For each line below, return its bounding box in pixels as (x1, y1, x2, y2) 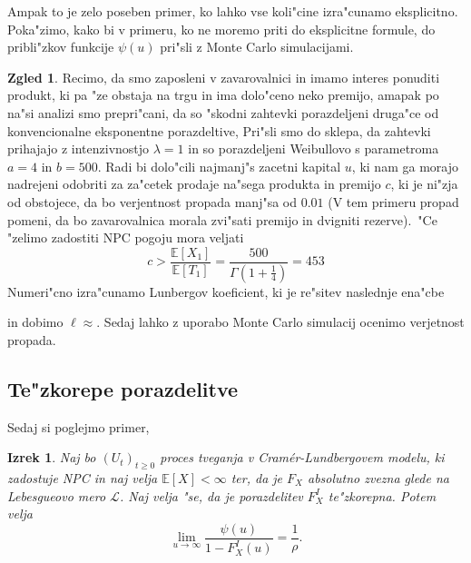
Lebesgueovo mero (7, 486, 106, 505)
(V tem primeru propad (328, 192, 459, 211)
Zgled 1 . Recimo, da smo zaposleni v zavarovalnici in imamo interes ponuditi (7, 67, 440, 86)
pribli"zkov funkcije (7, 37, 114, 56)
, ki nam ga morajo (351, 156, 458, 175)
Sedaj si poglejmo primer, (7, 417, 150, 436)
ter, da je (231, 469, 283, 487)
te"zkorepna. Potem (328, 486, 437, 505)
